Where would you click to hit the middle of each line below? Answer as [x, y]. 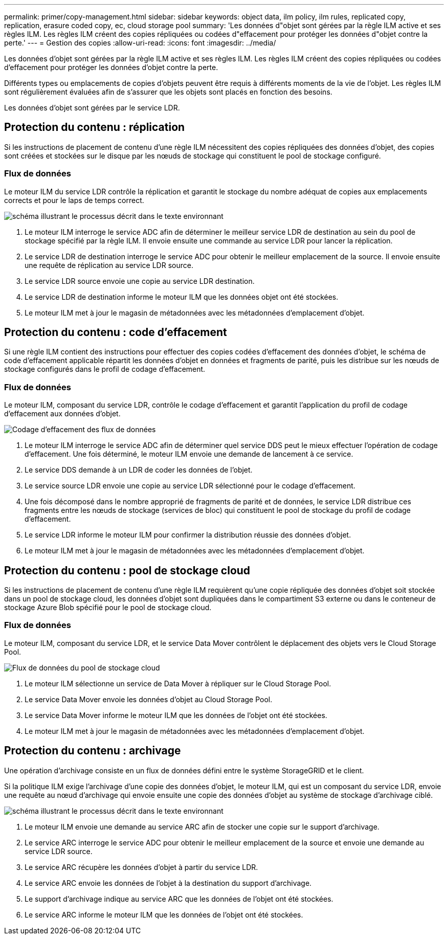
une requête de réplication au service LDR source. [109, 265]
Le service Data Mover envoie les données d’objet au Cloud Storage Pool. [149, 699]
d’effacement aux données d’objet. [62, 414]
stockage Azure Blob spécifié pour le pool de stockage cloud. [108, 608]
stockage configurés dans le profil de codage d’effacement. [105, 369]
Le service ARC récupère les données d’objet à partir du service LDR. [141, 867]
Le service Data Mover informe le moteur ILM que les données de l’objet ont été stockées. [176, 715]
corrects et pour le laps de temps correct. [74, 200]
